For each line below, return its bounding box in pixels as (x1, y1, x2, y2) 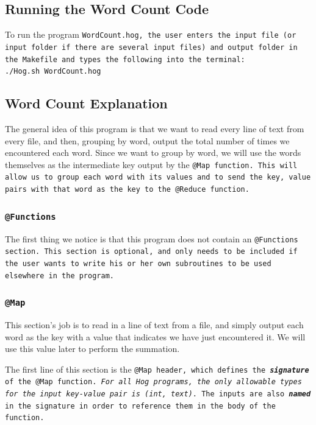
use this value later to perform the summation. (5, 342, 180, 355)
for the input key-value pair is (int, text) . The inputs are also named (5, 390, 311, 399)
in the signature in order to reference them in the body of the (5, 401, 276, 410)
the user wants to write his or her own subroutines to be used (5, 259, 271, 268)
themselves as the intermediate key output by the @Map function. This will (5, 158, 298, 170)
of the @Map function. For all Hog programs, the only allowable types (5, 378, 302, 387)
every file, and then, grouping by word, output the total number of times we (5, 134, 290, 147)
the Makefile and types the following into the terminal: (5, 55, 245, 64)
